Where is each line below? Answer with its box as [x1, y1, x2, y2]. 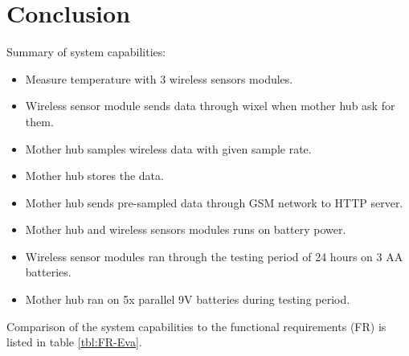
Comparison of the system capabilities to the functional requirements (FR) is [6, 317, 387, 334]
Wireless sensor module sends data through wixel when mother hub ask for [25, 97, 395, 114]
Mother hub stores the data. [25, 167, 164, 184]
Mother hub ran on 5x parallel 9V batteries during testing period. [25, 291, 350, 308]
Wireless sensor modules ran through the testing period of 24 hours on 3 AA [25, 248, 403, 264]
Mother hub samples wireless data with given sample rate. [25, 140, 312, 157]
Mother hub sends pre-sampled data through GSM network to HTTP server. [25, 194, 403, 211]
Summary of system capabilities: [6, 43, 166, 60]
